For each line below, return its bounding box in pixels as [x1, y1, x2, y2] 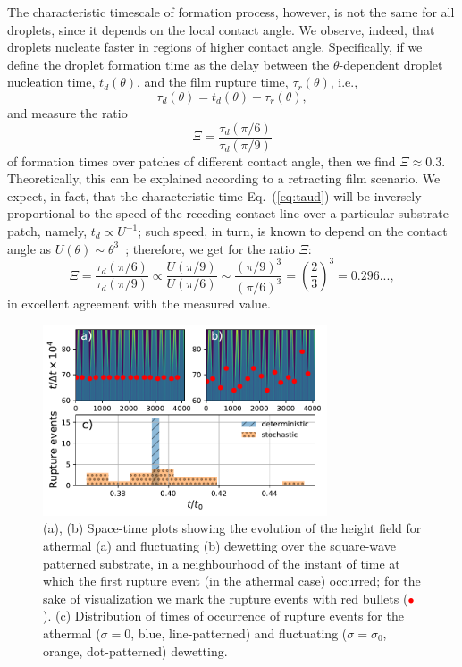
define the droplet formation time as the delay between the [7, 55, 330, 73]
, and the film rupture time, [137, 72, 289, 91]
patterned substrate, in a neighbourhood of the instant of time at [43, 553, 400, 572]
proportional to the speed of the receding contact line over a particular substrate [7, 204, 449, 223]
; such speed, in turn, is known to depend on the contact [138, 222, 448, 240]
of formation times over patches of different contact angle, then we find [7, 151, 396, 170]
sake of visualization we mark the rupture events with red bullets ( [43, 588, 408, 607]
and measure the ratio [7, 103, 128, 122]
